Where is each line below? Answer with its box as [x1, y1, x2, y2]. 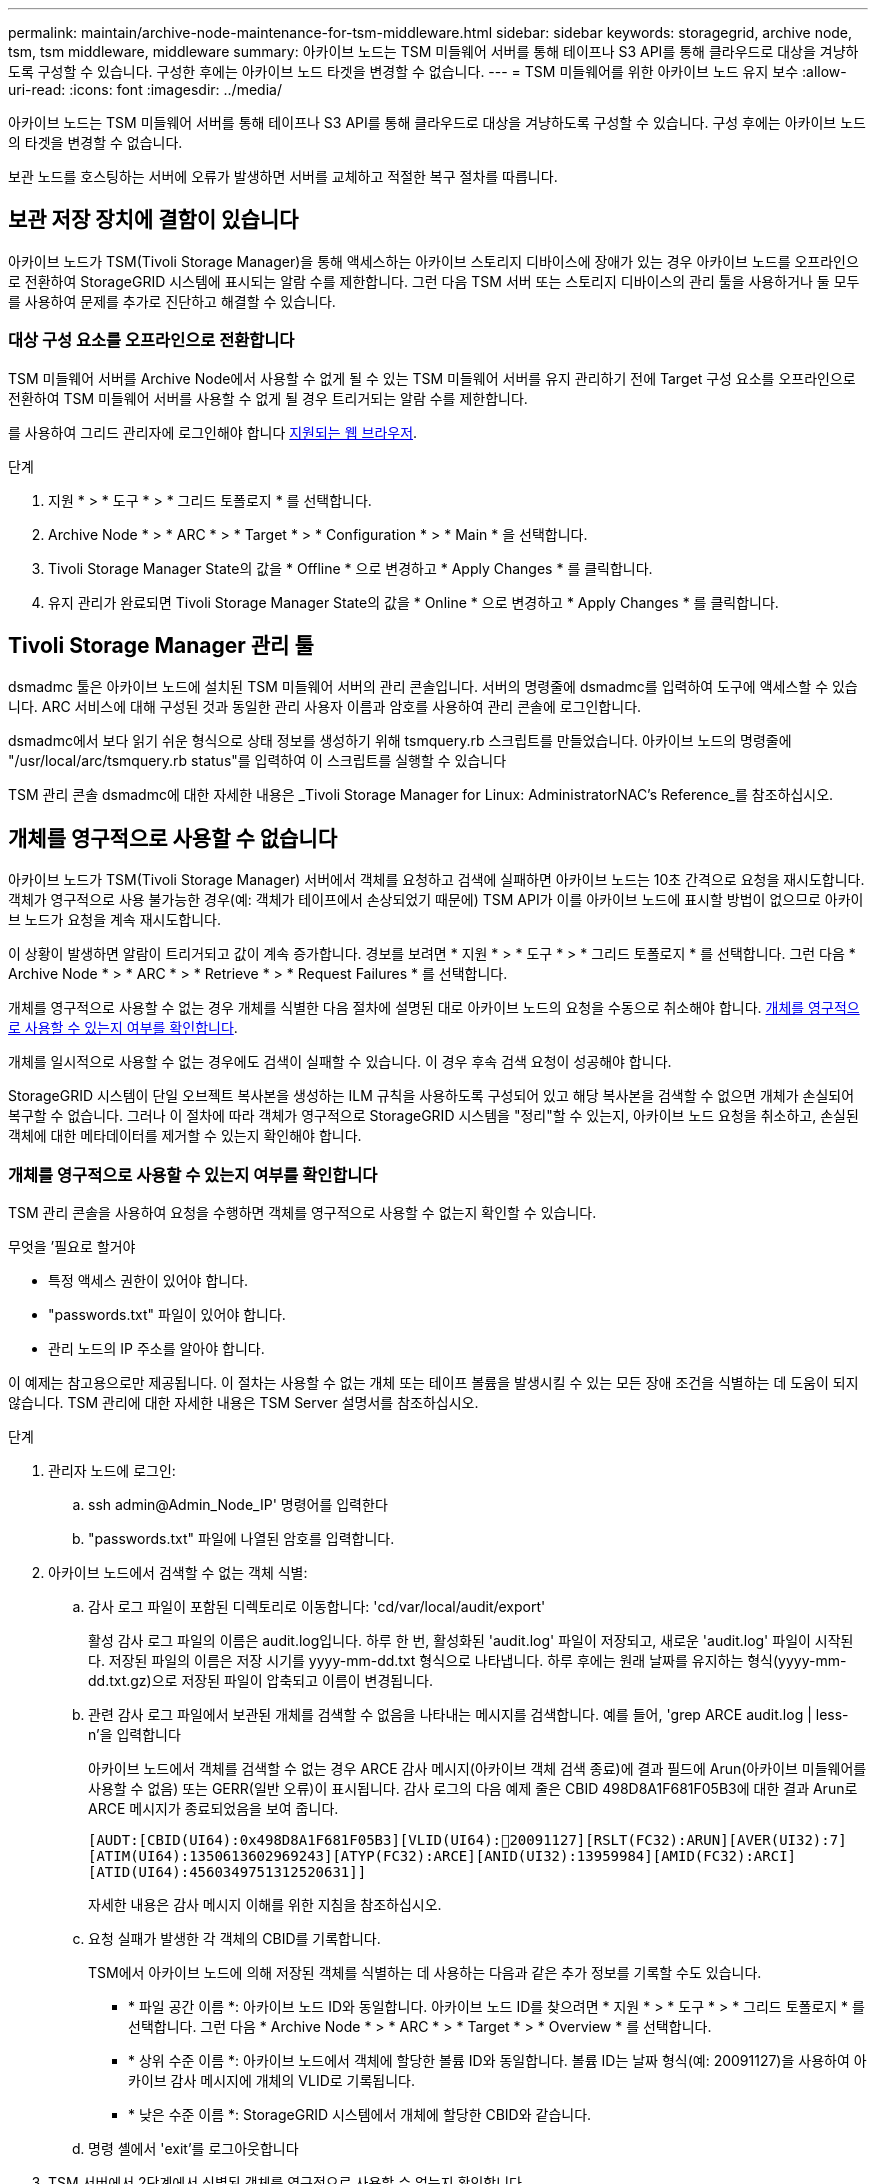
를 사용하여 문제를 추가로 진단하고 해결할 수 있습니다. [8, 292, 336, 310]
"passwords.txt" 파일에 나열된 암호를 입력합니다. [88, 1530, 395, 1548]
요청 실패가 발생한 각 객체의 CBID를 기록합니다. [88, 1930, 381, 1948]
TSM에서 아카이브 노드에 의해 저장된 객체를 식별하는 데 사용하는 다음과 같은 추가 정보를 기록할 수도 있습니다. [88, 1964, 762, 1982]
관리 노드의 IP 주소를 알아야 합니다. [48, 1340, 265, 1358]
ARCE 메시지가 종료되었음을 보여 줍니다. [88, 1800, 339, 1818]
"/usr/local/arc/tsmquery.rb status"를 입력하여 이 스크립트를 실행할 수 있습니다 [8, 752, 507, 770]
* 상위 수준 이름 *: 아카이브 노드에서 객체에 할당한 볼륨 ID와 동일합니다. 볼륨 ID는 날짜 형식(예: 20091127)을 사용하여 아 [128, 2052, 867, 2070]
